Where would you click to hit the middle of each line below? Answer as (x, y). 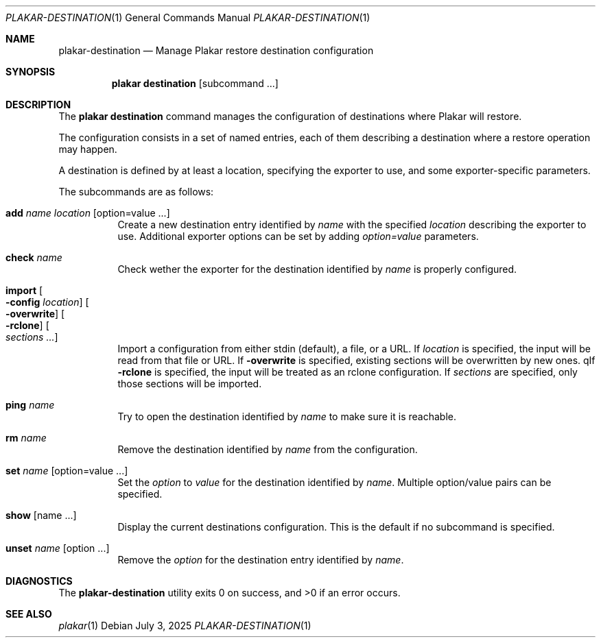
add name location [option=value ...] (88, 213)
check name (34, 257)
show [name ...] (41, 515)
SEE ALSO (29, 614)
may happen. (88, 149)
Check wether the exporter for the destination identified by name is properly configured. (317, 269)
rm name (26, 438)
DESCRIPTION (38, 105)
